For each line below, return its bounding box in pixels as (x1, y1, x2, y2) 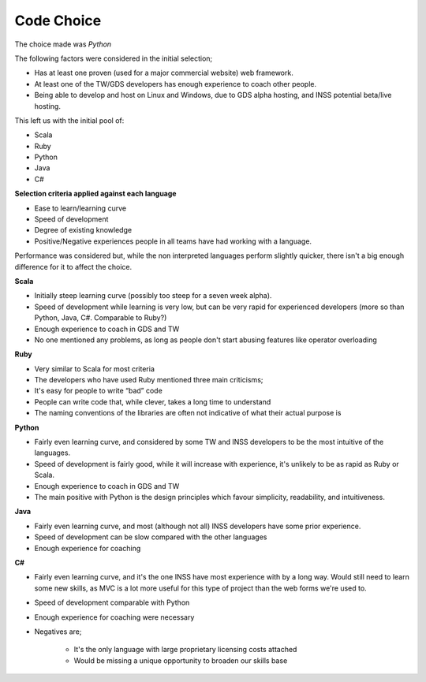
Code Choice (14, 12, 102, 29)
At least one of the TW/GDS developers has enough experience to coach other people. (34, 79, 317, 88)
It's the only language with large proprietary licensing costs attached (73, 645, 297, 654)
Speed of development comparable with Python (34, 598, 190, 607)
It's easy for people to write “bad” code (34, 386, 163, 396)
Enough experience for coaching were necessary (34, 612, 195, 622)
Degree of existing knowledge (34, 225, 133, 235)
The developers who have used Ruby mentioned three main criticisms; (34, 375, 263, 385)
